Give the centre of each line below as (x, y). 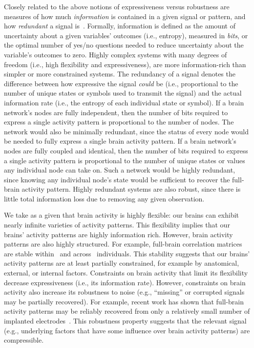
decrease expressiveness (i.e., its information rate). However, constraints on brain (125, 282)
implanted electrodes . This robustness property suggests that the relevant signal (125, 321)
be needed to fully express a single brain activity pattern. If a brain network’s (120, 141)
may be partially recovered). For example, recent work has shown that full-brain (124, 301)
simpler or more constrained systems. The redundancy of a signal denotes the (120, 74)
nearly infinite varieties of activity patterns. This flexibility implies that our (117, 225)
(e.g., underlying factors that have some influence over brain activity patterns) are (127, 330)
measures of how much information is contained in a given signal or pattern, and (125, 16)
